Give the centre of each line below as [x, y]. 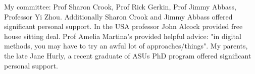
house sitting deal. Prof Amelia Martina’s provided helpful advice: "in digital [123, 36]
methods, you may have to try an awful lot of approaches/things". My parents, [126, 46]
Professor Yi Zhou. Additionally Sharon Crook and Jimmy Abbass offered [118, 16]
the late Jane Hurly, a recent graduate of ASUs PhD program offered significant [128, 55]
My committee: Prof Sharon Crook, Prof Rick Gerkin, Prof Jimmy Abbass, [120, 6]
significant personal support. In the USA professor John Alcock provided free [123, 26]
